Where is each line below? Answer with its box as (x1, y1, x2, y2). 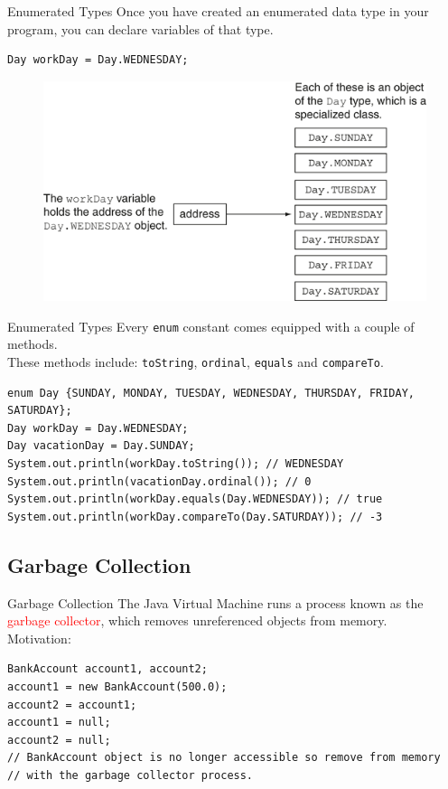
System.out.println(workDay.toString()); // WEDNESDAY (7, 456, 344, 470)
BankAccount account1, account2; (7, 662, 208, 676)
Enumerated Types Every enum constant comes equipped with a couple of (7, 316, 415, 335)
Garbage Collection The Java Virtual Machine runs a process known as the (7, 593, 424, 612)
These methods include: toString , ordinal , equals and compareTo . (7, 352, 384, 371)
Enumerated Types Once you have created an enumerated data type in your (7, 2, 429, 20)
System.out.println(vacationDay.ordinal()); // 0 (7, 474, 312, 488)
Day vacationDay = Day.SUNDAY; (7, 439, 195, 453)
